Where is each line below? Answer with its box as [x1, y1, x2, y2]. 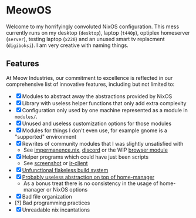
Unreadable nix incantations [22, 206, 90, 213]
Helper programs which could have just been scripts [22, 153, 148, 160]
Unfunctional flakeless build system [22, 166, 109, 173]
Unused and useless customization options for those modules [22, 120, 172, 127]
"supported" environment [14, 133, 77, 140]
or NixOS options [46, 186, 88, 193]
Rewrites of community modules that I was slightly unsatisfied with [22, 140, 184, 147]
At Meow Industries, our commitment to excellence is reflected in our [6, 74, 173, 81]
